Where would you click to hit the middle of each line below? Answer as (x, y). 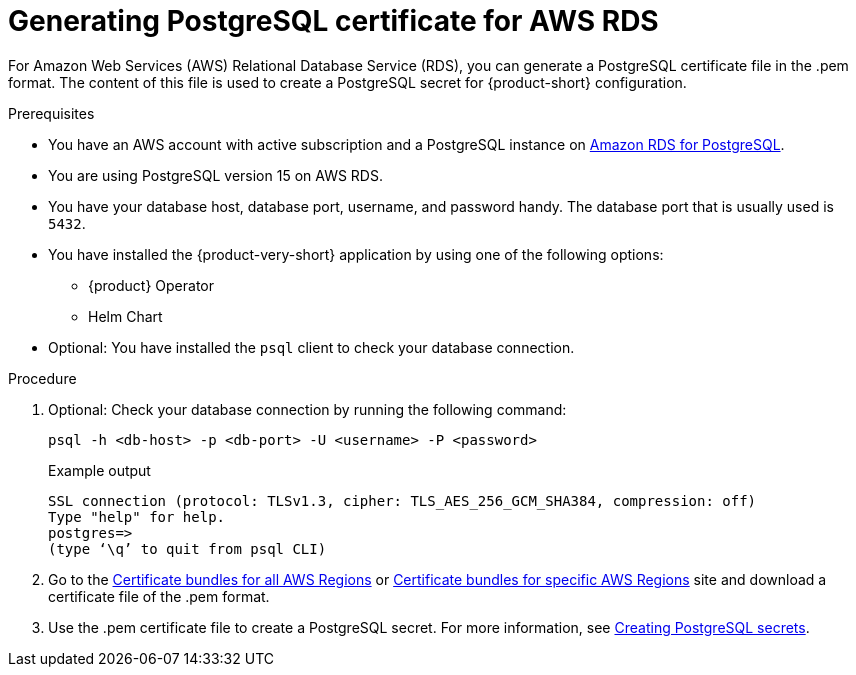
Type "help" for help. (137, 516)
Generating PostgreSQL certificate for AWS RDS (333, 21)
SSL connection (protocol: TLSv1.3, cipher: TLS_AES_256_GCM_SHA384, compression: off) (402, 500)
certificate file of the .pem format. (159, 596)
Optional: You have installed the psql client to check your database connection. (311, 347)
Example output (99, 470)
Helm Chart (125, 316)
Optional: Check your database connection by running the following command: (307, 409)
